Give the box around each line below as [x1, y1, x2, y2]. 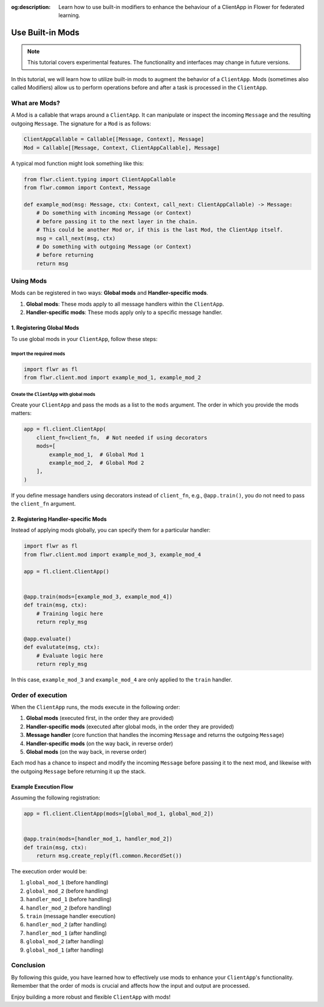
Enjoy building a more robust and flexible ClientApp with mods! [11, 993, 171, 1000]
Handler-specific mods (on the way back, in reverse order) [26, 740, 173, 747]
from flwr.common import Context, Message [23, 184, 151, 191]
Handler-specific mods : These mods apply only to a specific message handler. [26, 309, 223, 316]
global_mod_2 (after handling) [26, 938, 104, 945]
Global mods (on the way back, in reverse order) [26, 748, 147, 755]
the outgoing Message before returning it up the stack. [11, 768, 146, 775]
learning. [58, 12, 80, 19]
